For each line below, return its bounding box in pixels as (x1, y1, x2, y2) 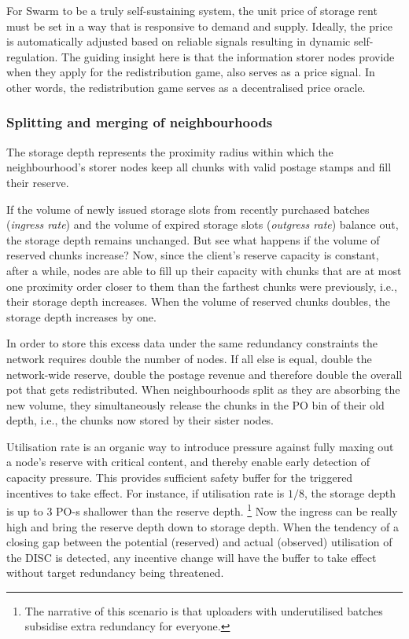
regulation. (6, 48, 58, 64)
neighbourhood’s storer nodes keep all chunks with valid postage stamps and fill (6, 159, 392, 175)
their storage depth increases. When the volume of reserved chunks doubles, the (6, 293, 390, 310)
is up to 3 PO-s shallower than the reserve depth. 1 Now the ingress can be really (6, 501, 398, 519)
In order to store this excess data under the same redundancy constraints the (6, 335, 378, 351)
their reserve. (6, 174, 69, 190)
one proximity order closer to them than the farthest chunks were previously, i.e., (6, 277, 397, 294)
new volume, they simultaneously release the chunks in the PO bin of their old (6, 396, 385, 413)
